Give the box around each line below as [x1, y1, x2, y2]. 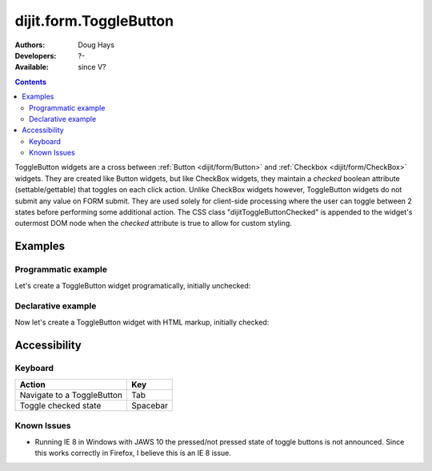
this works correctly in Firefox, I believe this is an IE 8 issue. [34, 449, 232, 457]
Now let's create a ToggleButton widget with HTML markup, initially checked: [14, 317, 270, 327]
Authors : [14, 40, 46, 50]
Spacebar [131, 400, 168, 411]
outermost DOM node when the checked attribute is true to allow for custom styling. [14, 219, 292, 228]
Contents [14, 77, 47, 87]
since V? [78, 62, 106, 72]
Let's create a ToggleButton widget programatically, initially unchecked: [14, 280, 251, 290]
